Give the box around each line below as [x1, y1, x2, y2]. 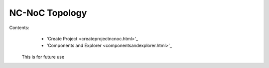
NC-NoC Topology [9, 7, 87, 18]
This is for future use [21, 54, 65, 60]
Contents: [9, 25, 29, 31]
